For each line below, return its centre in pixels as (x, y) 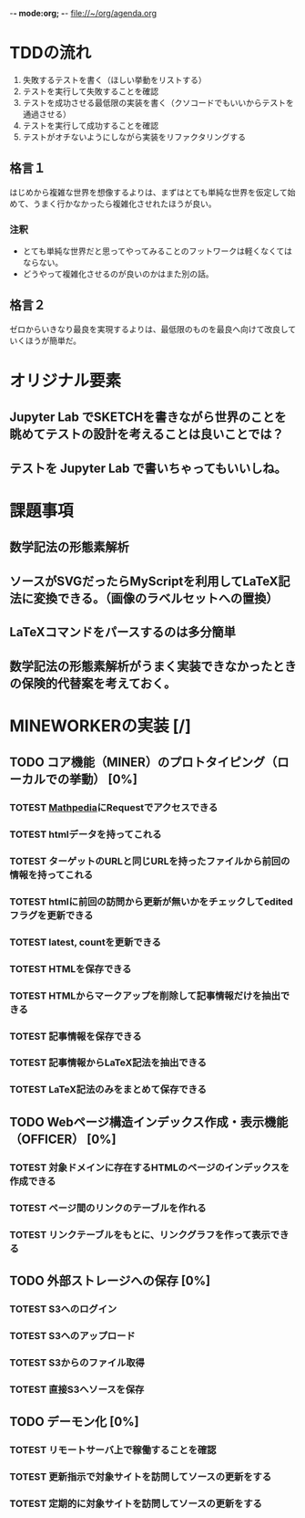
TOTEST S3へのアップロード (72, 1335)
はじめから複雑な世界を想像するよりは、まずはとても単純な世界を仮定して (149, 192)
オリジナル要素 (66, 381)
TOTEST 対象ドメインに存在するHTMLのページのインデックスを (149, 1167)
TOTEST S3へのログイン (63, 1309)
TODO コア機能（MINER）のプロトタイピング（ (143, 763)
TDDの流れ (51, 53)
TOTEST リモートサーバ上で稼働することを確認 (113, 1450)
